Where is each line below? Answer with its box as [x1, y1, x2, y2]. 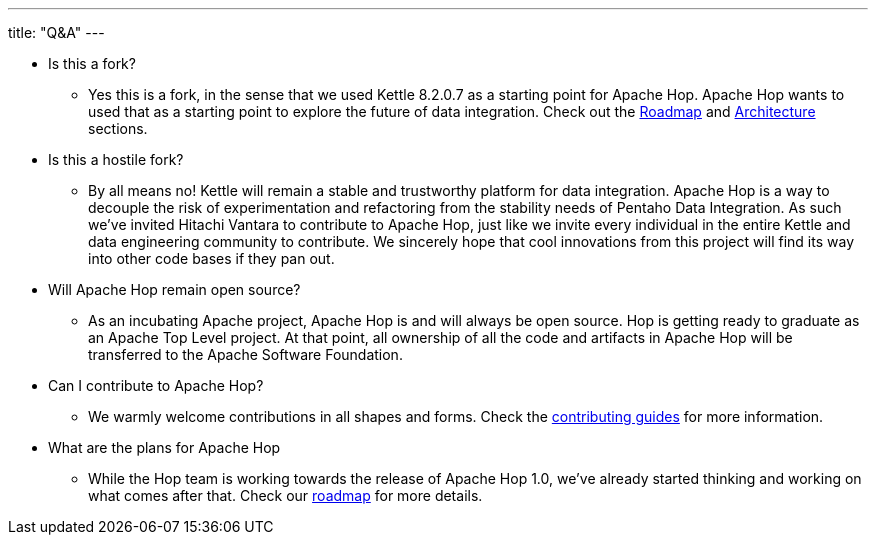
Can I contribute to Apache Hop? [48, 377, 264, 394]
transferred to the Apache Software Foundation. [88, 346, 403, 363]
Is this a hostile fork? [48, 151, 184, 168]
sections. [88, 120, 148, 137]
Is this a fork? [48, 55, 136, 72]
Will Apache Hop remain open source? [48, 281, 301, 298]
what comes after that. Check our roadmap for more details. [88, 487, 483, 504]
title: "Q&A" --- [8, 24, 105, 41]
